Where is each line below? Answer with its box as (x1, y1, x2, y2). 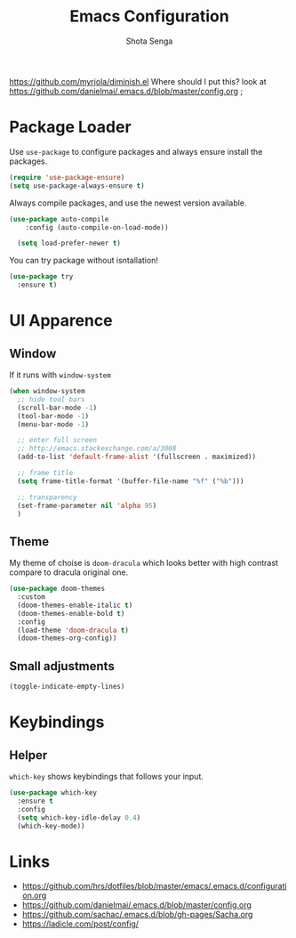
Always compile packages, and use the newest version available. (9, 198, 247, 208)
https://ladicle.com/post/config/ (21, 918, 140, 929)
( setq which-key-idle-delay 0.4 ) (17, 813, 141, 822)
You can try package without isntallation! (9, 255, 158, 266)
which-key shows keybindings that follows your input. (9, 772, 204, 781)
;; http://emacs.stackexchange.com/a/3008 (17, 444, 177, 453)
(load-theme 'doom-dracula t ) (17, 626, 129, 635)
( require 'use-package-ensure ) (9, 173, 125, 182)
